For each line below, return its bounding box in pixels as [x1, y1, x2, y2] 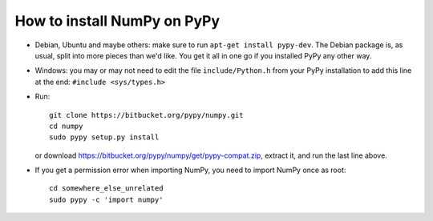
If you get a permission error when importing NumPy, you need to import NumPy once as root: [34, 165, 346, 175]
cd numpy [49, 121, 83, 131]
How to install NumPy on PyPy [14, 12, 221, 30]
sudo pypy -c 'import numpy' [49, 195, 164, 204]
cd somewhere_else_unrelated [49, 184, 164, 193]
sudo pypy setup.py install [49, 133, 160, 142]
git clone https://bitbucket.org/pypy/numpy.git [49, 110, 244, 119]
